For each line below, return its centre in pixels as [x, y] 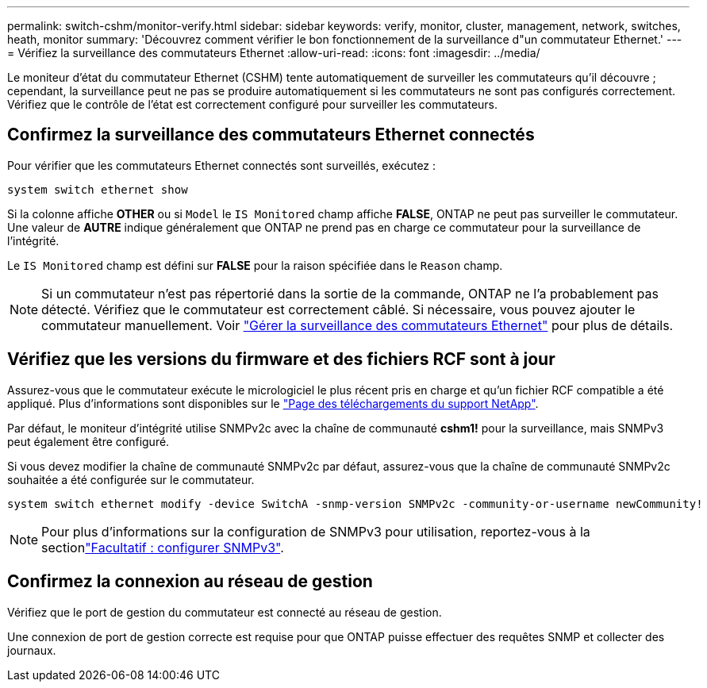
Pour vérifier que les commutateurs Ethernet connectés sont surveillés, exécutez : [222, 165]
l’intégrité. [33, 240]
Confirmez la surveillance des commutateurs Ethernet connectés [271, 135]
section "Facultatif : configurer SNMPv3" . [163, 547]
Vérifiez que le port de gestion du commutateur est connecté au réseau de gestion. [225, 612]
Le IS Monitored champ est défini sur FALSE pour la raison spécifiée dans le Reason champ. [255, 265]
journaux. [32, 650]
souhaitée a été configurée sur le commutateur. [131, 479]
